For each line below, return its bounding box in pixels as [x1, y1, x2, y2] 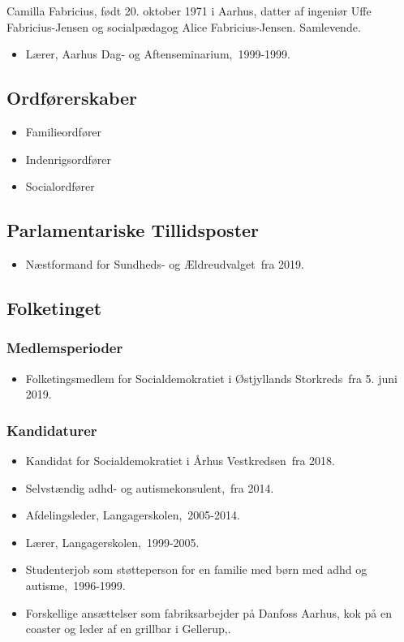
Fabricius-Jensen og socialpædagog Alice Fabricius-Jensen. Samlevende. [6, 18, 361, 35]
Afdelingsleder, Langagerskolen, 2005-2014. [25, 506, 240, 524]
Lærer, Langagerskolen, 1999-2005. [25, 533, 200, 550]
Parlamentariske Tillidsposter [6, 218, 260, 243]
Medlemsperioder [6, 338, 123, 358]
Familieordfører [25, 123, 102, 140]
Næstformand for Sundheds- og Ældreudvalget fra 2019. [25, 255, 304, 272]
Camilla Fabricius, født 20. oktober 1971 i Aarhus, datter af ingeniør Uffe [6, 2, 372, 19]
